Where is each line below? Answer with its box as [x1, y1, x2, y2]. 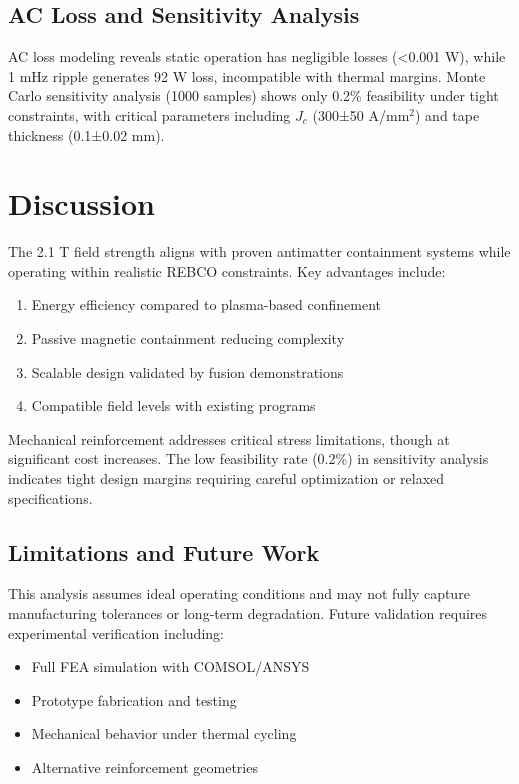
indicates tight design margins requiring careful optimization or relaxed [8, 468, 445, 489]
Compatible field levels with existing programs [31, 395, 316, 416]
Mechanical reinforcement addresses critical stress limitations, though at [8, 428, 450, 449]
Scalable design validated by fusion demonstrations [31, 361, 344, 382]
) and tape [415, 104, 480, 125]
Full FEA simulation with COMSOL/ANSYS [31, 656, 310, 677]
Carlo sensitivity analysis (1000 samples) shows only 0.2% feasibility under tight [8, 85, 499, 106]
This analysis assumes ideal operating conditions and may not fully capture [8, 583, 470, 604]
